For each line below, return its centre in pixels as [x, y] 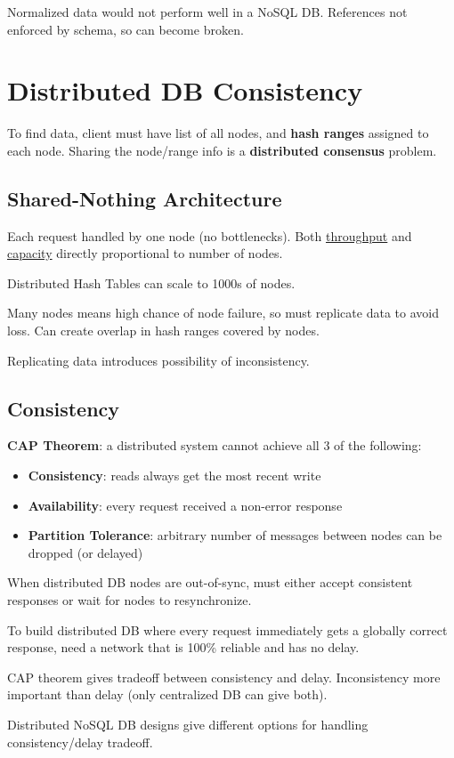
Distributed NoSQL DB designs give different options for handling [188, 724]
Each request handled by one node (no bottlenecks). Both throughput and [210, 235]
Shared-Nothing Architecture [145, 198]
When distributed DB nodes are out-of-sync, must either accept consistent [210, 582]
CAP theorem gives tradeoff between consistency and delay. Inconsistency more [224, 677]
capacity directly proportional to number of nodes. [145, 253]
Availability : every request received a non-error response [185, 505]
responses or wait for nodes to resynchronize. [130, 600]
